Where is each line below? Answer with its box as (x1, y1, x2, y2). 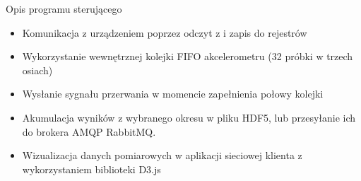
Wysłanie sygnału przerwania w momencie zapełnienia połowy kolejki (22, 86, 324, 101)
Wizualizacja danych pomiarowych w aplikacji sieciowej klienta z (22, 148, 302, 163)
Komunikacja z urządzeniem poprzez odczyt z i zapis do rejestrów (22, 25, 307, 40)
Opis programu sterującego (6, 1, 122, 16)
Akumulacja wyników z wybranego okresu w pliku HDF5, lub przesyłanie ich (22, 110, 356, 124)
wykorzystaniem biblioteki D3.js (22, 161, 161, 176)
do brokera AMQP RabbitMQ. (22, 124, 156, 139)
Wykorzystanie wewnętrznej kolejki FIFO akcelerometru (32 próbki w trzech (22, 49, 353, 64)
